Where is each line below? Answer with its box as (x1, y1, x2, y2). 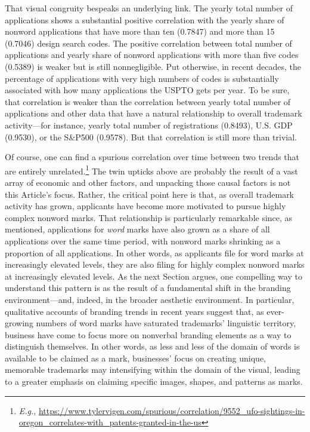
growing (5, 317, 33, 329)
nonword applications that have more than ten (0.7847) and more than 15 (5, 25, 275, 38)
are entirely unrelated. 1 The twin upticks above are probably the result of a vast (5, 163, 298, 177)
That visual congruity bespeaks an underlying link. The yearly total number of (5, 2, 293, 14)
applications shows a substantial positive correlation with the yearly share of (5, 13, 284, 26)
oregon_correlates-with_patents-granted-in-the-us (18, 416, 201, 428)
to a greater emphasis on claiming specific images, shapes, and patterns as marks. (5, 375, 303, 388)
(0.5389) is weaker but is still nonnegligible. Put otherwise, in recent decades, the (5, 60, 301, 72)
